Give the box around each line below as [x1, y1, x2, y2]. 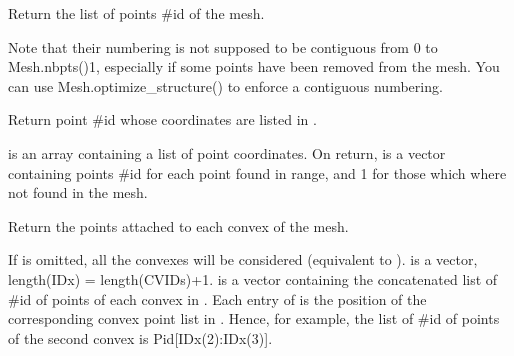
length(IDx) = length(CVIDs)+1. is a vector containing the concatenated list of [8, 268, 498, 289]
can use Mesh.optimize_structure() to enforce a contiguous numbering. [8, 75, 443, 96]
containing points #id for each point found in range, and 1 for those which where [8, 162, 507, 183]
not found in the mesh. [8, 182, 148, 203]
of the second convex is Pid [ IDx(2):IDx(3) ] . [8, 327, 273, 348]
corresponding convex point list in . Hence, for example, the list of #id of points [8, 308, 500, 329]
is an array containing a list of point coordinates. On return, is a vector [8, 142, 446, 163]
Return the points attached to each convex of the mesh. [8, 215, 349, 236]
